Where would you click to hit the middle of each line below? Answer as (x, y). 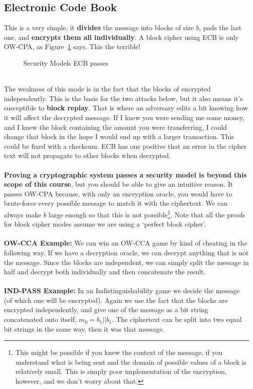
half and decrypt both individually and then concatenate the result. (105, 272)
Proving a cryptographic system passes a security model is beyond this (126, 174)
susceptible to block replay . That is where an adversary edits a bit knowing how (126, 108)
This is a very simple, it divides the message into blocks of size (99, 27)
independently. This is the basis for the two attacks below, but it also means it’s (124, 98)
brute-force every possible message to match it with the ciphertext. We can (116, 203)
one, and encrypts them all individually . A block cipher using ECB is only (121, 37)
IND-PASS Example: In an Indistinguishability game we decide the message (122, 291)
